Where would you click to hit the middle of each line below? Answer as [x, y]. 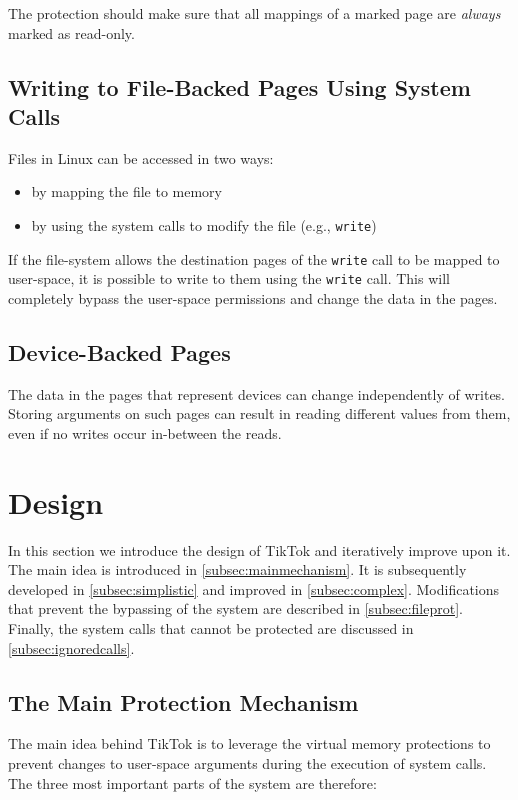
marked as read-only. [71, 32]
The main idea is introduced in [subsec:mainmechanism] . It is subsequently [237, 569]
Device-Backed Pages [119, 351]
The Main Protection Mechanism [183, 701]
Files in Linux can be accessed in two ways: [141, 157]
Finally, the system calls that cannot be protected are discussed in [211, 628]
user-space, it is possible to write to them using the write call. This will [229, 278]
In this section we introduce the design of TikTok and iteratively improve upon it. [259, 549]
